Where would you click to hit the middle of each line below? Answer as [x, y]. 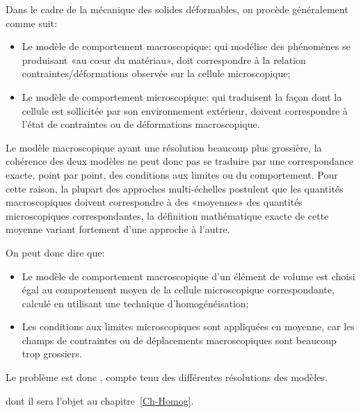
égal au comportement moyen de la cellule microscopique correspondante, [178, 290]
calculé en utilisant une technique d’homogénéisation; [135, 303]
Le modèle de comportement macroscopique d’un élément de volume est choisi [188, 276]
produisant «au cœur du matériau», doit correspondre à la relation [164, 59]
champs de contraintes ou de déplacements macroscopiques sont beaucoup [179, 340]
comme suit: [31, 23]
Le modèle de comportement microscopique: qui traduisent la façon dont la [182, 96]
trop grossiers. [52, 354]
